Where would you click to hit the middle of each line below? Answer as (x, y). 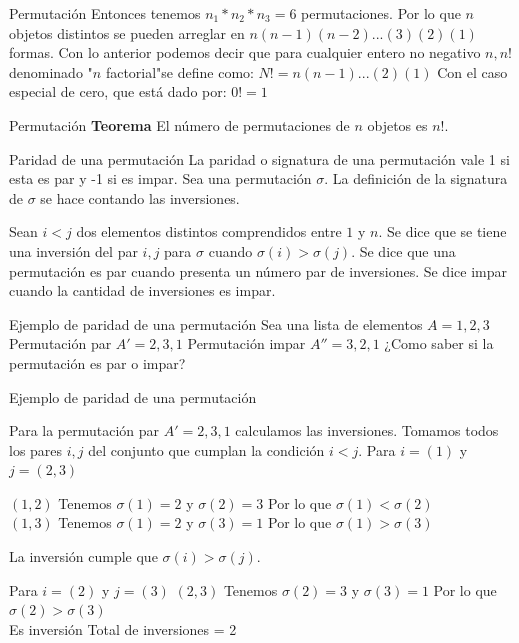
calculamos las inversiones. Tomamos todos (367, 430)
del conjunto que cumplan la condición (206, 449)
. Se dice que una (403, 250)
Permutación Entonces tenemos (105, 13)
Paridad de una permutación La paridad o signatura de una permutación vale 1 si (259, 158)
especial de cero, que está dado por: (118, 91)
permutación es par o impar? (97, 362)
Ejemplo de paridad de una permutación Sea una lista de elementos (216, 323)
